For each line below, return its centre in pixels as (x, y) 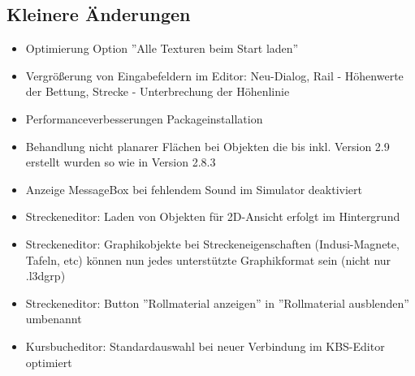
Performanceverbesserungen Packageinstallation (144, 118)
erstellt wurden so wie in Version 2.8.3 (121, 162)
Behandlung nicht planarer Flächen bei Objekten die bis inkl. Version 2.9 (207, 146)
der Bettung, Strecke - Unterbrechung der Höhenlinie (158, 91)
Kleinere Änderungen (99, 14)
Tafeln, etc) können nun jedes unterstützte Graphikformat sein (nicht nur (208, 259)
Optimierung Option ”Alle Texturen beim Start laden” (162, 48)
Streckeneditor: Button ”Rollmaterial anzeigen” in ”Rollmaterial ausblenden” (217, 303)
